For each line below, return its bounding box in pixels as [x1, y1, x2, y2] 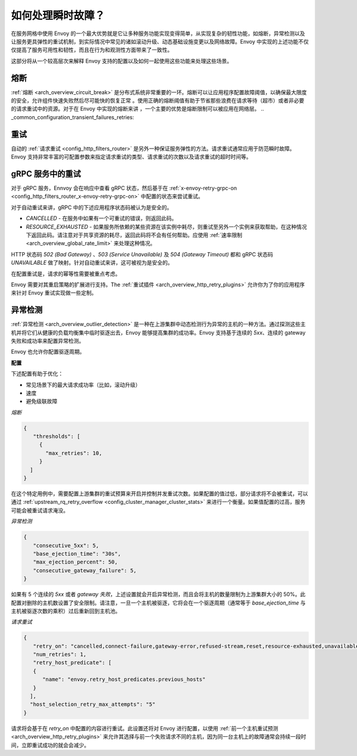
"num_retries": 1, [33, 651, 87, 658]
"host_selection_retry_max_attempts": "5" [30, 701, 156, 708]
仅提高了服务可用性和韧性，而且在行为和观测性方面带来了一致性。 [11, 47, 173, 54]
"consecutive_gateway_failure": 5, [33, 567, 137, 574]
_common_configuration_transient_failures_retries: [11, 113, 134, 120]
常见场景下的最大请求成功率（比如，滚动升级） [26, 381, 141, 388]
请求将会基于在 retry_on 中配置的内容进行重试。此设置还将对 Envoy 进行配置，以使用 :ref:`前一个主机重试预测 [11, 724, 278, 732]
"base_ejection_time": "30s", [33, 550, 121, 557]
